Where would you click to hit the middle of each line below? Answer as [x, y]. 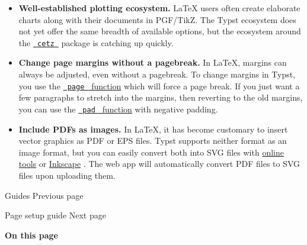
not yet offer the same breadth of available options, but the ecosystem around [160, 31]
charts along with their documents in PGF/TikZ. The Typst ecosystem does [157, 19]
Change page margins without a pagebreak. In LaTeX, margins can [153, 62]
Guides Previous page [44, 195]
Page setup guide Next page [55, 215]
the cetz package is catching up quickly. [96, 42]
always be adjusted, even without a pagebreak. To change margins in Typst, [157, 74]
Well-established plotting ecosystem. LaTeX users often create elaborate [159, 8]
